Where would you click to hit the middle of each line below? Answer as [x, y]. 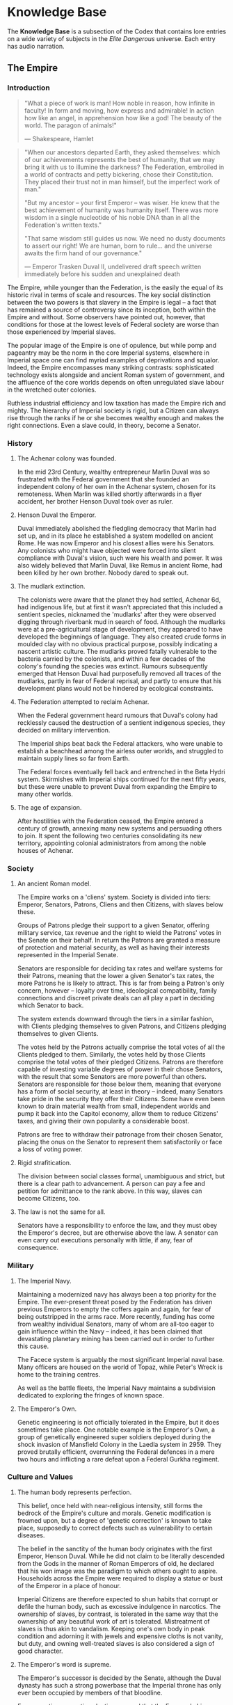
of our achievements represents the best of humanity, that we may [120, 159]
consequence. [38, 1248]
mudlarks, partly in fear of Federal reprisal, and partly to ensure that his [119, 681]
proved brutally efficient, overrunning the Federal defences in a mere [116, 1452]
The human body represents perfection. [74, 1492]
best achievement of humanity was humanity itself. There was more [121, 210]
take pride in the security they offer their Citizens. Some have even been [121, 1099]
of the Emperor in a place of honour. [69, 1585]
